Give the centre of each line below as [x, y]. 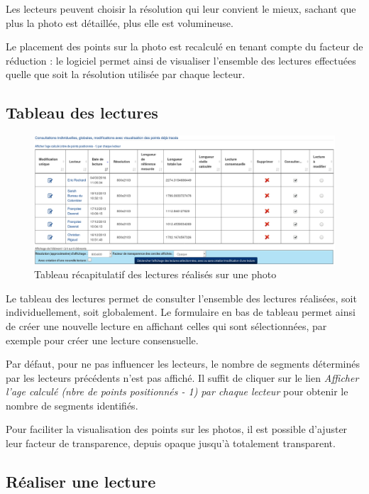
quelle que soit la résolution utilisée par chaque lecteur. [126, 74]
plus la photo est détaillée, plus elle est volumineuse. [120, 22]
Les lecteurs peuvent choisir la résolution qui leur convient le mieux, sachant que [181, 9]
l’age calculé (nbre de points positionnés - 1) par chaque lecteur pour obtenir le [177, 391]
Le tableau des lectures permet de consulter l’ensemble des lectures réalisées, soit [181, 298]
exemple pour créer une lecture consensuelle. [102, 340]
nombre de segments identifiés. [72, 405]
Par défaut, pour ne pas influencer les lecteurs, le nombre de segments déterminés [183, 364]
